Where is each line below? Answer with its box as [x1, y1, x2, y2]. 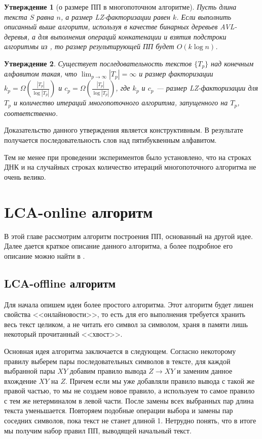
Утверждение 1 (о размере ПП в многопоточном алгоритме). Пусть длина [4, 2, 237, 12]
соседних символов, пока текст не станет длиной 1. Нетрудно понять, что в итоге [4, 415, 256, 426]
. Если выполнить [176, 11, 232, 22]
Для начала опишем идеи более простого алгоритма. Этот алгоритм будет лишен [4, 299, 253, 309]
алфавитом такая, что [4, 68, 77, 79]
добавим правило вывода [69, 366, 146, 376]
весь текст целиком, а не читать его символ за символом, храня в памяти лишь [4, 318, 248, 329]
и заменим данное [177, 366, 233, 376]
